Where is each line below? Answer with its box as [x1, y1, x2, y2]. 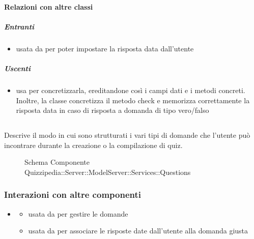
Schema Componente [24, 157, 90, 167]
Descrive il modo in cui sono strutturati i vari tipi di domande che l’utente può [4, 130, 250, 140]
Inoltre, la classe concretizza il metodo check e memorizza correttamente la [16, 95, 250, 105]
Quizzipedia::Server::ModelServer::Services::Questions [24, 166, 191, 177]
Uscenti [4, 63, 31, 73]
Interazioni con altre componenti [4, 188, 141, 201]
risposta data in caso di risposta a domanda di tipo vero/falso [16, 105, 209, 115]
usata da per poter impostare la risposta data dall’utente [16, 43, 194, 53]
